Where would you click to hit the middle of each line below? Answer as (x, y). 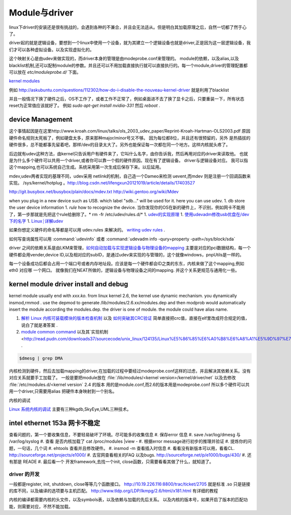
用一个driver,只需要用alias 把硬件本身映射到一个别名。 (63, 391)
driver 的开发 (24, 474)
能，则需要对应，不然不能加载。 (41, 506)
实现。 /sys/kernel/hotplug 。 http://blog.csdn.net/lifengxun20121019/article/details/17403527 (102, 183)
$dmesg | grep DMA (41, 358)
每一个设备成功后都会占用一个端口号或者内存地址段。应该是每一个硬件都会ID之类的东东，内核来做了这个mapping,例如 (127, 264)
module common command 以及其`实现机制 (65, 332)
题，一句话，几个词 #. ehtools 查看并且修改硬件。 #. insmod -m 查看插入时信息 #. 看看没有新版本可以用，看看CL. (122, 448)
